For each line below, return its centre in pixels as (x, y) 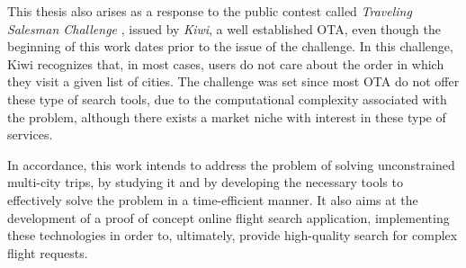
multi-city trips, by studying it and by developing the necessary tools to (205, 182)
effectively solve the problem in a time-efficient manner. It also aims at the (213, 199)
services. (30, 134)
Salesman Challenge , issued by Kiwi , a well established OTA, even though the (224, 28)
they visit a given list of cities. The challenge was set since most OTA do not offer (233, 81)
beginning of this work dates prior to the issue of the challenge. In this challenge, (230, 46)
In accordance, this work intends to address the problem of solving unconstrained (231, 164)
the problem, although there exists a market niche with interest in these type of (227, 116)
